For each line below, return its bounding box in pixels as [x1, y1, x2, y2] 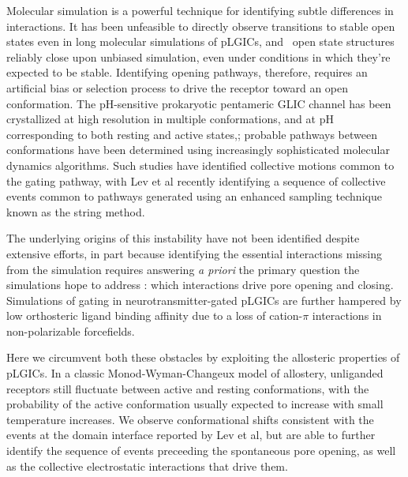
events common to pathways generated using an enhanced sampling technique [6, 188, 382, 205]
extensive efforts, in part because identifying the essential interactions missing [6, 245, 382, 261]
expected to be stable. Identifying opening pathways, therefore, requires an [6, 64, 368, 81]
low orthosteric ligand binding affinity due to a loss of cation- [6, 307, 303, 324]
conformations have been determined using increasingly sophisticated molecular [6, 141, 390, 158]
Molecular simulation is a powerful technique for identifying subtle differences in [6, 2, 394, 18]
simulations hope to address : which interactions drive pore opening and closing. [6, 276, 394, 293]
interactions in [312, 307, 382, 324]
